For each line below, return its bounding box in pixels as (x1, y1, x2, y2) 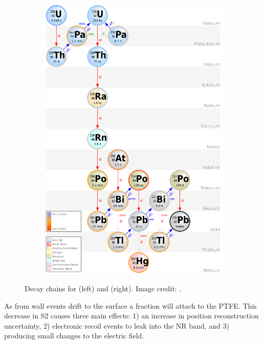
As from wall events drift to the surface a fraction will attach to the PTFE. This (4, 300, 257, 311)
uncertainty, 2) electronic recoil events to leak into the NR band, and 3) (4, 320, 229, 331)
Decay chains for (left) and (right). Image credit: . (25, 283, 182, 293)
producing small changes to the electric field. (4, 330, 144, 341)
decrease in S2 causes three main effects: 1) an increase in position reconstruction (4, 310, 259, 321)
